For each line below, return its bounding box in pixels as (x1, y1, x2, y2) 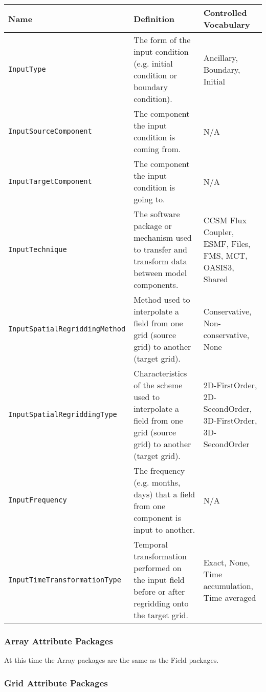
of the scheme (134, 379, 183, 391)
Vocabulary (203, 18, 250, 30)
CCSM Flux (203, 214, 247, 226)
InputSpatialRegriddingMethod (8, 325, 126, 333)
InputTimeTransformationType (8, 575, 121, 584)
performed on (134, 562, 182, 574)
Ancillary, (203, 51, 238, 64)
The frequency (134, 465, 185, 476)
